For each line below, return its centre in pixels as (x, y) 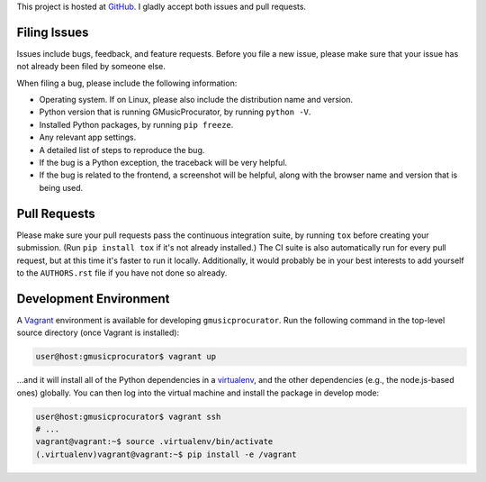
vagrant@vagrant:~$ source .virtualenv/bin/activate (154, 442)
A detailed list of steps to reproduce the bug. (122, 150)
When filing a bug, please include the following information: (127, 83)
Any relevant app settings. (88, 137)
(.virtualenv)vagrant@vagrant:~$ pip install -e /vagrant (166, 454)
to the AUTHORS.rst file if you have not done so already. (122, 273)
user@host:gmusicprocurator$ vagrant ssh (128, 416)
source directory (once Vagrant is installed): (98, 332)
